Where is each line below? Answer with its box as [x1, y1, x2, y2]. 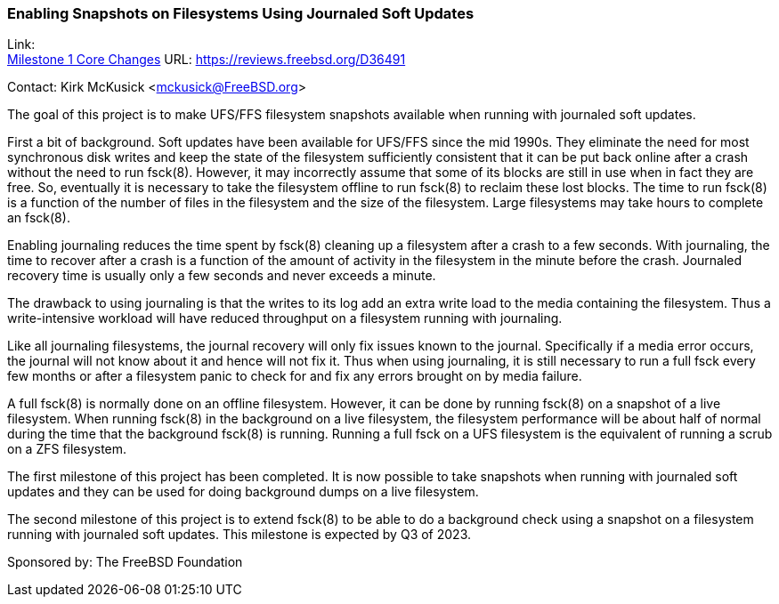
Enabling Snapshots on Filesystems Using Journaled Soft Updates [7, 4, 475, 22]
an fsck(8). [7, 210, 70, 226]
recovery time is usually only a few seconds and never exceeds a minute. [7, 268, 436, 284]
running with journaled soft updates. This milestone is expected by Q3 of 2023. [7, 527, 472, 543]
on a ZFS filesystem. [7, 441, 127, 457]
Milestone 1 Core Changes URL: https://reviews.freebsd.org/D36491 [7, 52, 406, 68]
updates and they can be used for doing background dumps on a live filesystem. [7, 484, 479, 500]
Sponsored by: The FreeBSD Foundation [7, 554, 243, 570]
